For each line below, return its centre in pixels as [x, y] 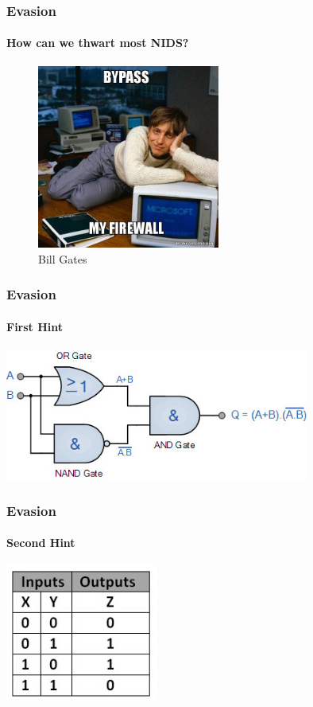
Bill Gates [63, 258]
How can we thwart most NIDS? [98, 43]
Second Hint [41, 543]
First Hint [35, 326]
